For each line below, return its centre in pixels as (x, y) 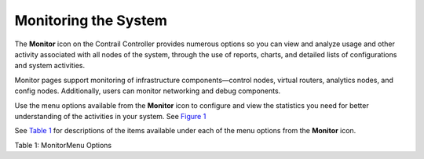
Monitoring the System (91, 20)
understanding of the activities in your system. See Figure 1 (110, 116)
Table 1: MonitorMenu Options (63, 145)
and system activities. (50, 66)
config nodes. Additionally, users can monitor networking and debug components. (148, 91)
